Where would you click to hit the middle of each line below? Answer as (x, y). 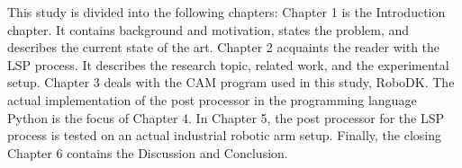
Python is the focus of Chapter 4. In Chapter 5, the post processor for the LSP (226, 117)
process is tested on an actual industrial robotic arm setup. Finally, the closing (224, 135)
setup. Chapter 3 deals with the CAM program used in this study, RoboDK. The (231, 82)
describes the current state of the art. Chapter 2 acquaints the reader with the (224, 47)
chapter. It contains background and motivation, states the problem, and (208, 29)
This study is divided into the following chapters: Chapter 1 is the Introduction (226, 12)
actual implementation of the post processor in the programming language (212, 99)
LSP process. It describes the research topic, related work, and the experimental (228, 64)
